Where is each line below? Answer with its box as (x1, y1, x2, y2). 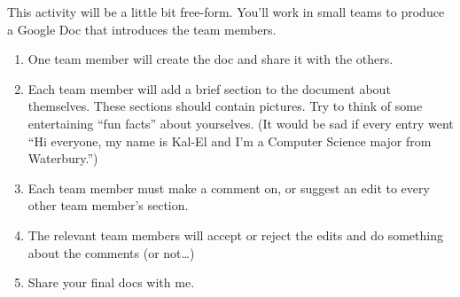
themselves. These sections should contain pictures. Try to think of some (27, 97, 423, 115)
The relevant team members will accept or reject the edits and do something (27, 225, 443, 244)
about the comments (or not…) (27, 243, 195, 262)
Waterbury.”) (27, 149, 98, 168)
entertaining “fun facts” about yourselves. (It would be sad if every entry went (27, 113, 454, 132)
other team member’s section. (27, 196, 189, 215)
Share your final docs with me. (27, 273, 195, 292)
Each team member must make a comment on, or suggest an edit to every (27, 178, 430, 197)
